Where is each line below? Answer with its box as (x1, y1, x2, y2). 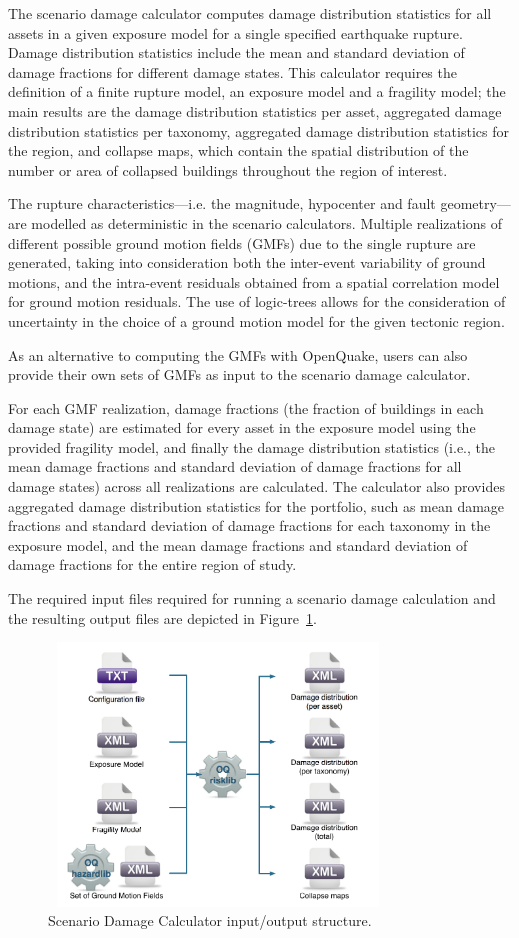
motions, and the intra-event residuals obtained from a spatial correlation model (8, 271, 500, 292)
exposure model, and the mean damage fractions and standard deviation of (8, 534, 468, 555)
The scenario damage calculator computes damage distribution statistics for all (8, 3, 492, 23)
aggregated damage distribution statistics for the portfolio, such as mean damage (8, 495, 505, 516)
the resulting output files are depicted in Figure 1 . (8, 607, 317, 628)
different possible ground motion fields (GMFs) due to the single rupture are (8, 232, 476, 253)
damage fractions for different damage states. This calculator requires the (8, 61, 457, 82)
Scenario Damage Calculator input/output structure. (48, 910, 372, 931)
